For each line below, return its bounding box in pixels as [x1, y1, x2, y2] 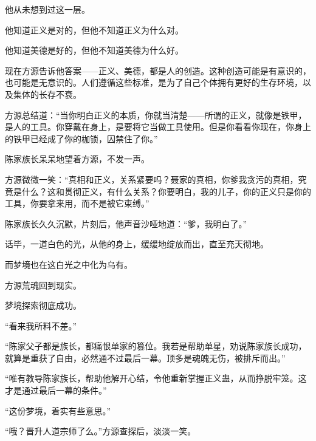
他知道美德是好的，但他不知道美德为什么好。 [5, 44, 184, 56]
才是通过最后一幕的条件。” [5, 384, 107, 397]
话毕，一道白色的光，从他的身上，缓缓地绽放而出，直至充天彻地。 [5, 238, 269, 250]
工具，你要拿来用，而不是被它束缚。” [5, 197, 149, 210]
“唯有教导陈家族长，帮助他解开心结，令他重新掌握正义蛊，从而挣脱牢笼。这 [5, 372, 307, 385]
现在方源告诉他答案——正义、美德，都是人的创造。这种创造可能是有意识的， [5, 64, 311, 77]
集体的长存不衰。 [13, 87, 81, 100]
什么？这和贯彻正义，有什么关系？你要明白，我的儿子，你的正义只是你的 [21, 185, 311, 197]
